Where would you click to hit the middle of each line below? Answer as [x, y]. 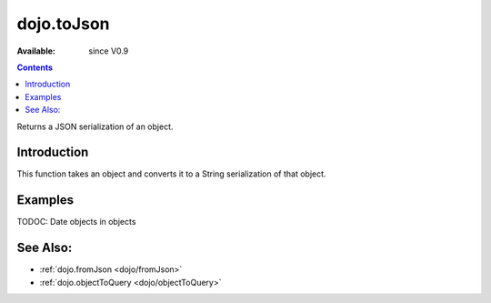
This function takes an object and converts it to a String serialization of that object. [171, 174]
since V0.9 [109, 51]
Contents [35, 67]
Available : [36, 51]
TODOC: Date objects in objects [76, 222]
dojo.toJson [63, 24]
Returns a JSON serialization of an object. [95, 126]
